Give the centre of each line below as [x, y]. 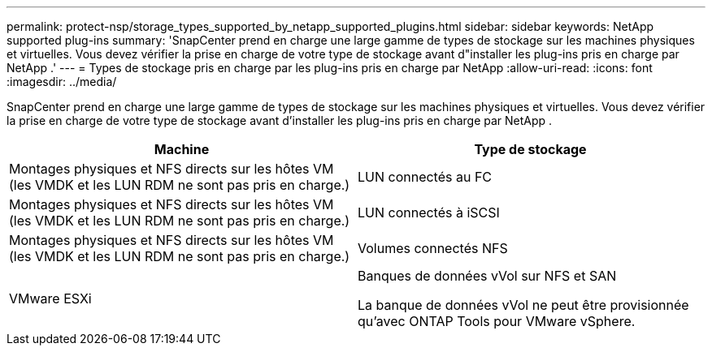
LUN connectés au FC [425, 177]
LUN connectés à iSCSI [429, 212]
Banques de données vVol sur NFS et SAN [487, 276]
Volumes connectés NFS [433, 248]
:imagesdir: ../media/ [62, 82]
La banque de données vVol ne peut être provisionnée [523, 305]
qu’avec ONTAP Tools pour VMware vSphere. [497, 321]
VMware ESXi [50, 298]
